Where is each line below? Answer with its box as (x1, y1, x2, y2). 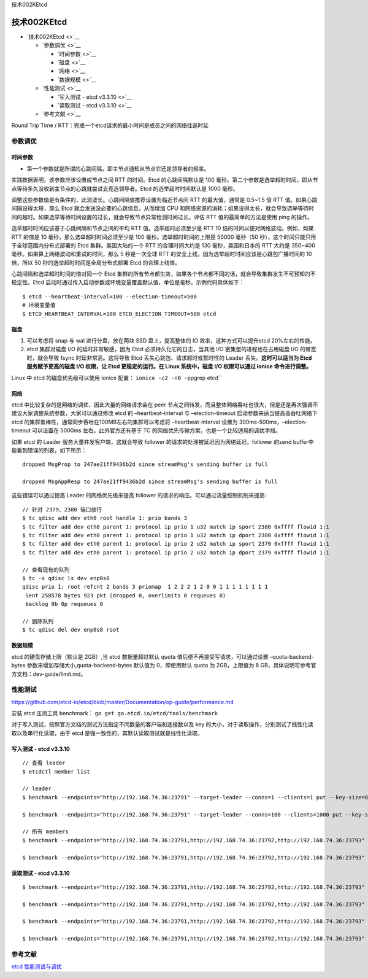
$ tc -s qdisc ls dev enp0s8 (22, 575, 110, 581)
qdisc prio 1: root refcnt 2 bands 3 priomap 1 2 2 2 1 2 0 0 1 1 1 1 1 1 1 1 (22, 583, 268, 591)
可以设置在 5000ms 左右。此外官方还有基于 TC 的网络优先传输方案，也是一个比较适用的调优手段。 (31, 427, 282, 434)
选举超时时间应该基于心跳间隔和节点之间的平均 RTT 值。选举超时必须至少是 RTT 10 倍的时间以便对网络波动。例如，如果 (11, 225, 314, 232)
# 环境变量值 (22, 301, 56, 309)
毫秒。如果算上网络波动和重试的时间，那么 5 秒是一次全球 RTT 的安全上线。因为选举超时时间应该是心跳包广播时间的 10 (11, 250, 312, 258)
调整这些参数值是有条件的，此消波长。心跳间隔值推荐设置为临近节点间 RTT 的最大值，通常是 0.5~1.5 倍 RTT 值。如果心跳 (11, 196, 318, 203)
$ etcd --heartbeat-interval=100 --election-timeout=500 (22, 293, 197, 300)
